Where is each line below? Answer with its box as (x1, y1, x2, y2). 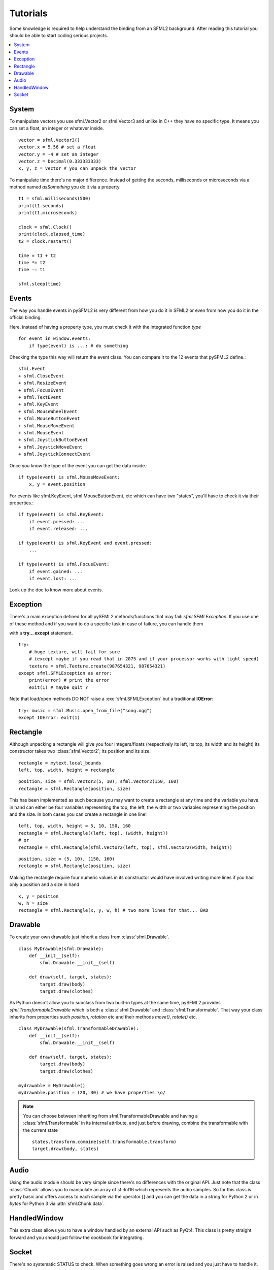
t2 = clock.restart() (18, 238, 72, 244)
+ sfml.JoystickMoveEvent (18, 444, 83, 450)
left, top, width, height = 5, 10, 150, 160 (18, 823, 131, 829)
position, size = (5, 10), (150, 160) (18, 856, 115, 862)
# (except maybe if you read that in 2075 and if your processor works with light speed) (28, 656, 259, 662)
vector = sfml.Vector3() (18, 137, 80, 143)
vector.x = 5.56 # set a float (18, 144, 96, 150)
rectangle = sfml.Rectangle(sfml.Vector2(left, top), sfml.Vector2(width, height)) (18, 844, 233, 850)
